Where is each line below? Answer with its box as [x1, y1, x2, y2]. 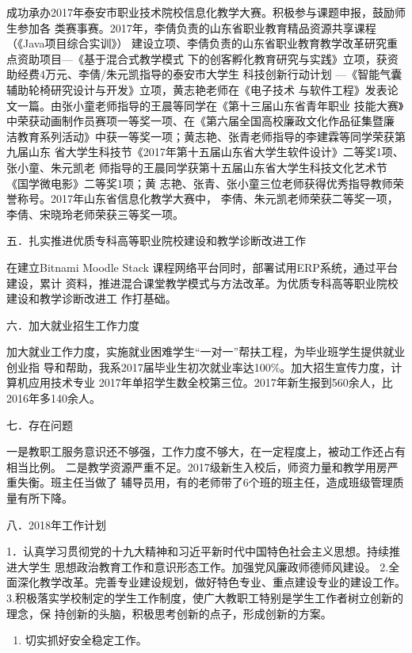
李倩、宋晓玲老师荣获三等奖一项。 [6, 205, 184, 222]
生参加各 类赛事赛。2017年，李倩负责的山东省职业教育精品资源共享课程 [6, 19, 376, 36]
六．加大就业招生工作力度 [6, 316, 139, 333]
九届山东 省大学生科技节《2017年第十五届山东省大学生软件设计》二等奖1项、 [6, 143, 404, 160]
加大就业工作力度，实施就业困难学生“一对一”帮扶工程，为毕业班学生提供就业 [6, 343, 406, 360]
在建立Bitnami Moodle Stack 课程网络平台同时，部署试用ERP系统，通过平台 [6, 258, 398, 275]
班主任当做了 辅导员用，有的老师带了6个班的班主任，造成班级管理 [50, 474, 393, 491]
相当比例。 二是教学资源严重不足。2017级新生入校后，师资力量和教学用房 [6, 458, 387, 475]
